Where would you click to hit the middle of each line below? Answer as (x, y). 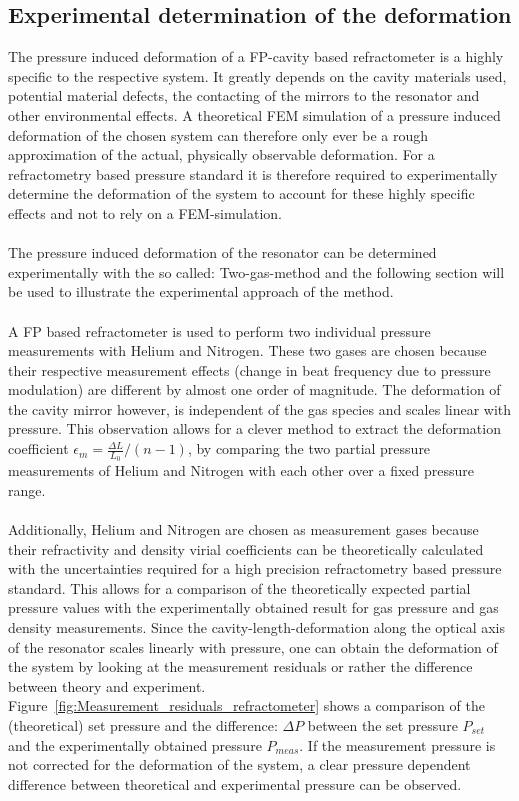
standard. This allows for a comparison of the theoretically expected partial (239, 587)
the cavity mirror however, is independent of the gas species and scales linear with (260, 408)
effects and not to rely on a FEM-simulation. (145, 212)
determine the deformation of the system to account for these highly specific (241, 193)
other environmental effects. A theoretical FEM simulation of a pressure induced (254, 114)
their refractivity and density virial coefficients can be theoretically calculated (246, 548)
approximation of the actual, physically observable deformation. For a (221, 154)
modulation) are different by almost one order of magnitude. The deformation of (254, 389)
